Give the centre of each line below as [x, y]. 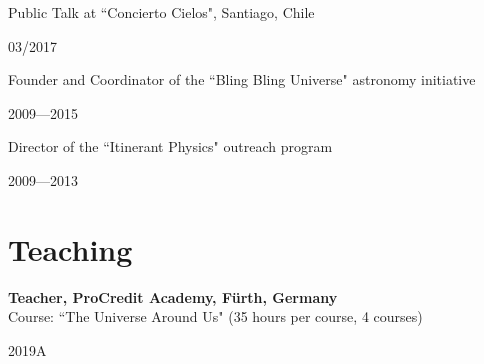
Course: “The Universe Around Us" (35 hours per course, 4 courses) [215, 316]
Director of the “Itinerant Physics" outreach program [170, 146]
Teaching [70, 248]
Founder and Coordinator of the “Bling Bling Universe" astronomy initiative [242, 79]
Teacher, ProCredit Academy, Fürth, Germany [173, 296]
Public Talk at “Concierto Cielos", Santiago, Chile [161, 12]
